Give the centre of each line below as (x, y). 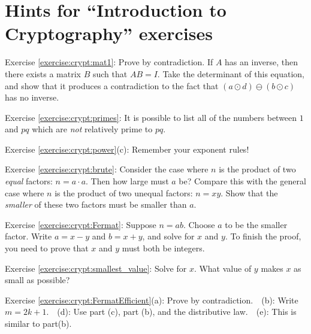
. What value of (223, 268)
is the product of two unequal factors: (124, 192)
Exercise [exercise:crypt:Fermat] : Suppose (81, 224)
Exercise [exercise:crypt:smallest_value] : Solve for (96, 268)
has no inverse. (32, 97)
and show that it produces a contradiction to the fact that (112, 85)
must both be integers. (163, 248)
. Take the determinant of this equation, (231, 73)
